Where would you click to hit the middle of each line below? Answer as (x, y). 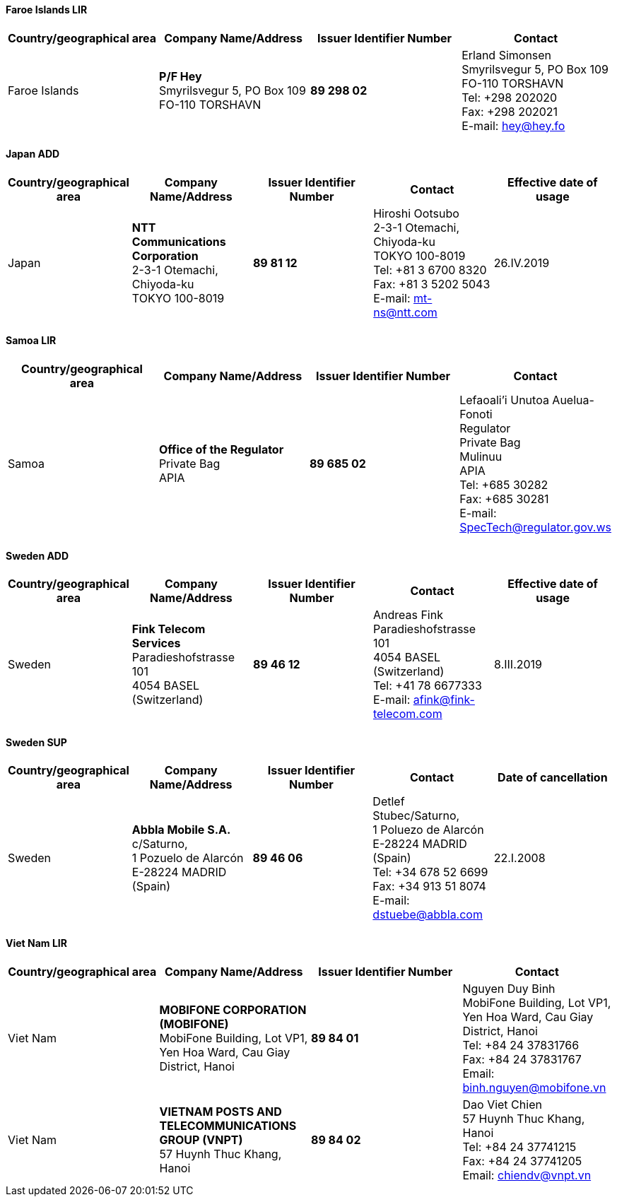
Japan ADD (33, 154)
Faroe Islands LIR (47, 10)
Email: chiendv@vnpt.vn (527, 1175)
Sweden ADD (37, 555)
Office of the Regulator (221, 450)
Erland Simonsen (507, 55)
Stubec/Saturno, (416, 816)
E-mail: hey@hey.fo (513, 125)
